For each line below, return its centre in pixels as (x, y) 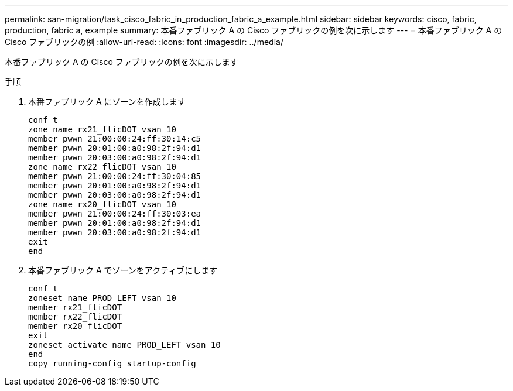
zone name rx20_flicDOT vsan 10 (102, 204)
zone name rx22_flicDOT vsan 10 (102, 167)
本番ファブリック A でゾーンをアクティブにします (123, 270)
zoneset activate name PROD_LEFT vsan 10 (124, 345)
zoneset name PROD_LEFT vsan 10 (102, 298)
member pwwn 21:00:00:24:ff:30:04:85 (115, 176)
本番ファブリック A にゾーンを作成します (107, 102)
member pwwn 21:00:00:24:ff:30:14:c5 (115, 139)
